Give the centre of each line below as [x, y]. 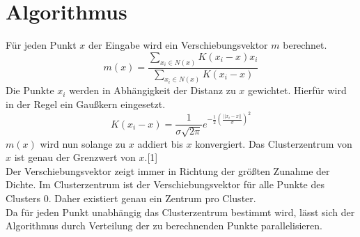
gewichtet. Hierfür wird [297, 90]
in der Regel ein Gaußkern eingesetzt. [86, 104]
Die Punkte [30, 90]
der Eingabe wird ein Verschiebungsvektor [178, 45]
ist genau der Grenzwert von [75, 157]
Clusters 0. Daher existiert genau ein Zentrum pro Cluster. [131, 198]
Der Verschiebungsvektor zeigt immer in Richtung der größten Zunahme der [168, 170]
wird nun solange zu [83, 143]
